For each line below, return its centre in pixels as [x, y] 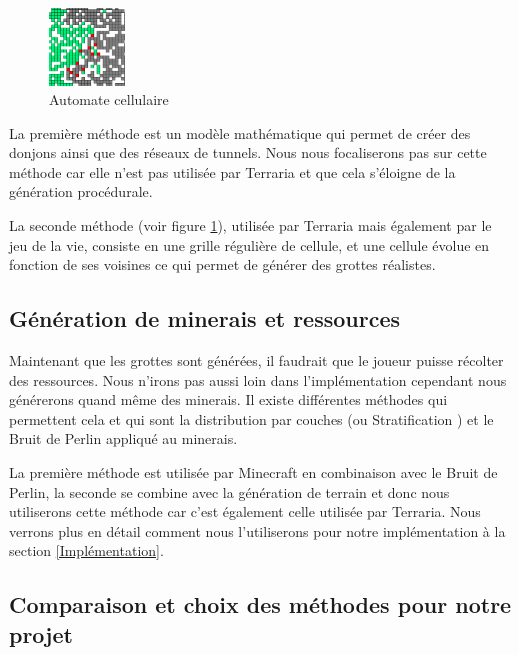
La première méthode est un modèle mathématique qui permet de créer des [240, 132]
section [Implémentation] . [86, 550]
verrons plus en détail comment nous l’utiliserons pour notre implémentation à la [257, 530]
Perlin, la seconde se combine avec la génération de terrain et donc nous [229, 491]
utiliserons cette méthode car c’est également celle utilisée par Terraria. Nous [245, 511]
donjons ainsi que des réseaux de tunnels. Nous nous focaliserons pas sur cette [248, 152]
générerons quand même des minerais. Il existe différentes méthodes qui [228, 399]
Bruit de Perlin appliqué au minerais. [123, 438]
